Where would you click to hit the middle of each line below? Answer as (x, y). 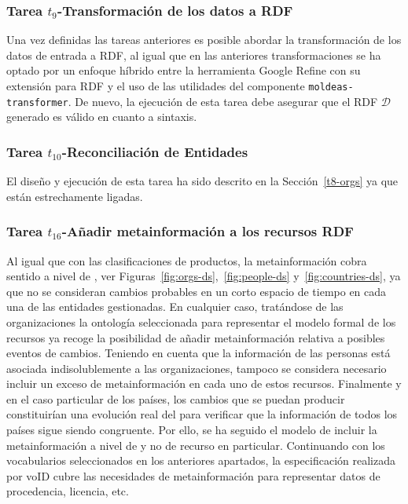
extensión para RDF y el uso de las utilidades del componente (156, 86)
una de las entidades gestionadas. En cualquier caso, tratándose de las (175, 307)
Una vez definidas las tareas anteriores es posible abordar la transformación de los (204, 40)
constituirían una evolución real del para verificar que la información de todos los (202, 414)
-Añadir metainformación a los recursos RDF (208, 231)
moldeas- (331, 87)
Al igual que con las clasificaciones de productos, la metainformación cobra (187, 260)
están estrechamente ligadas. (75, 196)
